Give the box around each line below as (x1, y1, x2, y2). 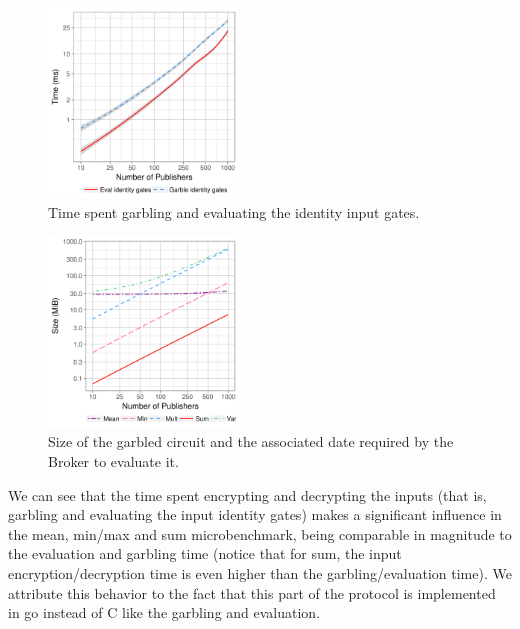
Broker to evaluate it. (48, 450, 179, 471)
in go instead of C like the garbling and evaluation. (8, 602, 321, 623)
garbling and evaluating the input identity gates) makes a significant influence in (8, 504, 502, 525)
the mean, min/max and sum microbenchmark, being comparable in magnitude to (8, 523, 512, 544)
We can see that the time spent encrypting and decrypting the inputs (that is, (8, 484, 487, 505)
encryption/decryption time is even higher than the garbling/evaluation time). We (8, 562, 512, 583)
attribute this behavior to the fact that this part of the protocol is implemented (8, 582, 496, 603)
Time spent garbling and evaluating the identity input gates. (48, 202, 420, 223)
